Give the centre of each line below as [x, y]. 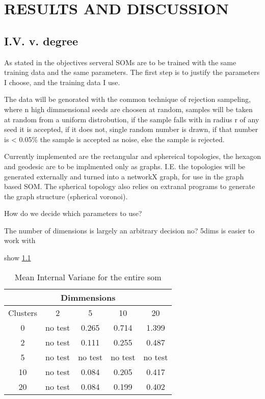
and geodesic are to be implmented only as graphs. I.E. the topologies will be [125, 166]
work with [20, 240]
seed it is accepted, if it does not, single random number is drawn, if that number [131, 129]
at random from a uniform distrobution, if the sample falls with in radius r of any [132, 119]
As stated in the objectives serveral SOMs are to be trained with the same [120, 62]
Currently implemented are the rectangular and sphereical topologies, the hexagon [133, 156]
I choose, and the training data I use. [62, 82]
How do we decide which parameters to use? [73, 213]
